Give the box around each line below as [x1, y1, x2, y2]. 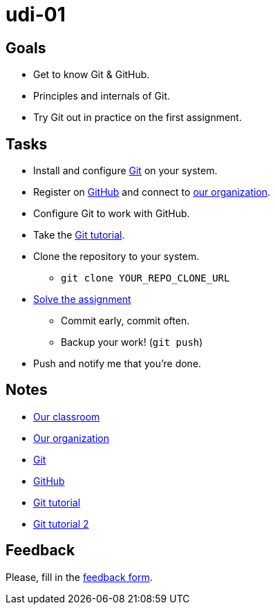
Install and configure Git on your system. [33, 165, 218, 177]
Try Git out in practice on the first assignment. [33, 111, 242, 124]
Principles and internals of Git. [33, 90, 171, 102]
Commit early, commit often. [61, 315, 190, 327]
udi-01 [6, 3, 66, 26]
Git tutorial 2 [33, 517, 89, 530]
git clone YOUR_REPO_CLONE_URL [61, 272, 230, 284]
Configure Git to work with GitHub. [33, 207, 190, 220]
